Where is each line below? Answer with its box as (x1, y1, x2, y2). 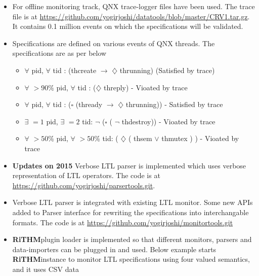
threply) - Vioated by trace (103, 82, 188, 92)
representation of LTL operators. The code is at (12, 170, 160, 181)
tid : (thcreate (53, 64, 97, 75)
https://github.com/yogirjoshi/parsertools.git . (12, 180, 155, 190)
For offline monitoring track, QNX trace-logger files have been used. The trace (12, 1, 255, 11)
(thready (75, 99, 103, 110)
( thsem (128, 133, 152, 144)
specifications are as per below (12, 48, 107, 58)
